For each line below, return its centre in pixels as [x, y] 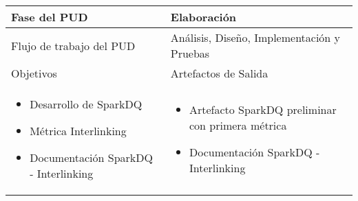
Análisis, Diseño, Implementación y [255, 37]
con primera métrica [238, 125]
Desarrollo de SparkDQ [86, 104]
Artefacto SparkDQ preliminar [263, 109]
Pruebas [190, 53]
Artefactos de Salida [219, 73]
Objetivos [34, 73]
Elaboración [203, 17]
